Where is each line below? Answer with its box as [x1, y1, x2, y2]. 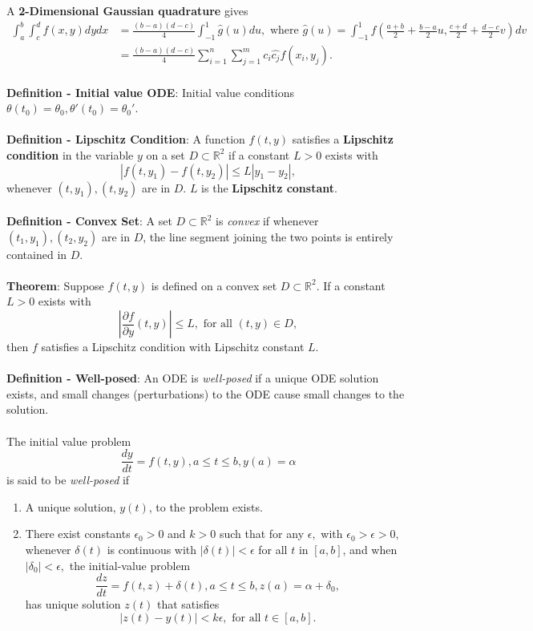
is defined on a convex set [151, 277, 277, 293]
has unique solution [25, 596, 121, 613]
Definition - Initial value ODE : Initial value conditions [6, 83, 295, 100]
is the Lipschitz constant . [201, 179, 337, 196]
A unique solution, [25, 498, 116, 515]
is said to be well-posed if [6, 471, 130, 488]
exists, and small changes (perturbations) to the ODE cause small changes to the [6, 385, 405, 402]
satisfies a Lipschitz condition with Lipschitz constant [41, 338, 305, 355]
